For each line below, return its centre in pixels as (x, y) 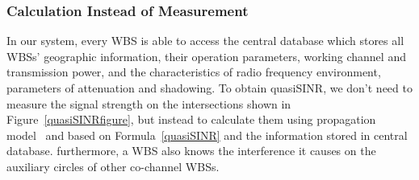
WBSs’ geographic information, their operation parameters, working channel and (206, 56)
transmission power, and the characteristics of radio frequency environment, (194, 72)
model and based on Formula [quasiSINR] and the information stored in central (207, 135)
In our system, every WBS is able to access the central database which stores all (205, 41)
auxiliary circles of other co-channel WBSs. (113, 166)
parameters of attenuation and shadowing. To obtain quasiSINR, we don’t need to (209, 88)
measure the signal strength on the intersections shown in (149, 103)
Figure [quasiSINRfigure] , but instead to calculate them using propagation (191, 119)
